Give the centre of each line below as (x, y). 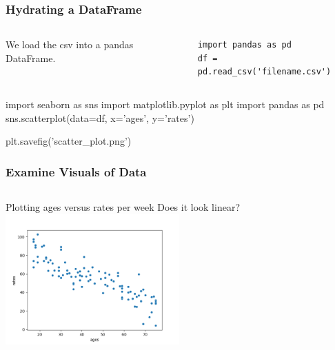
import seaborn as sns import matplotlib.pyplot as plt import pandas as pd (165, 104)
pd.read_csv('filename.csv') (264, 72)
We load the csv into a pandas (70, 44)
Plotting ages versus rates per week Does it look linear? (123, 207)
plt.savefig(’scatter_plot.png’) (69, 141)
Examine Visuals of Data (76, 171)
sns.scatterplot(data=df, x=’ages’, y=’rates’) (100, 117)
